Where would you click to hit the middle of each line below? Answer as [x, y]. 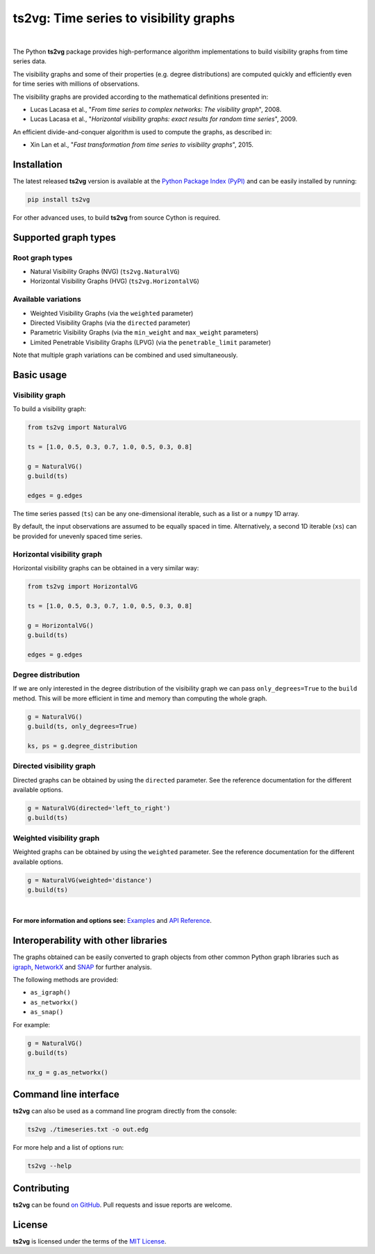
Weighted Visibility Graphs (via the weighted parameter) [112, 313]
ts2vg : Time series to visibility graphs [124, 18]
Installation [37, 164]
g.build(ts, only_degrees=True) [83, 726]
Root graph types [43, 257]
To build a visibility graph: [50, 409]
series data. [30, 61]
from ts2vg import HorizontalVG [83, 586]
